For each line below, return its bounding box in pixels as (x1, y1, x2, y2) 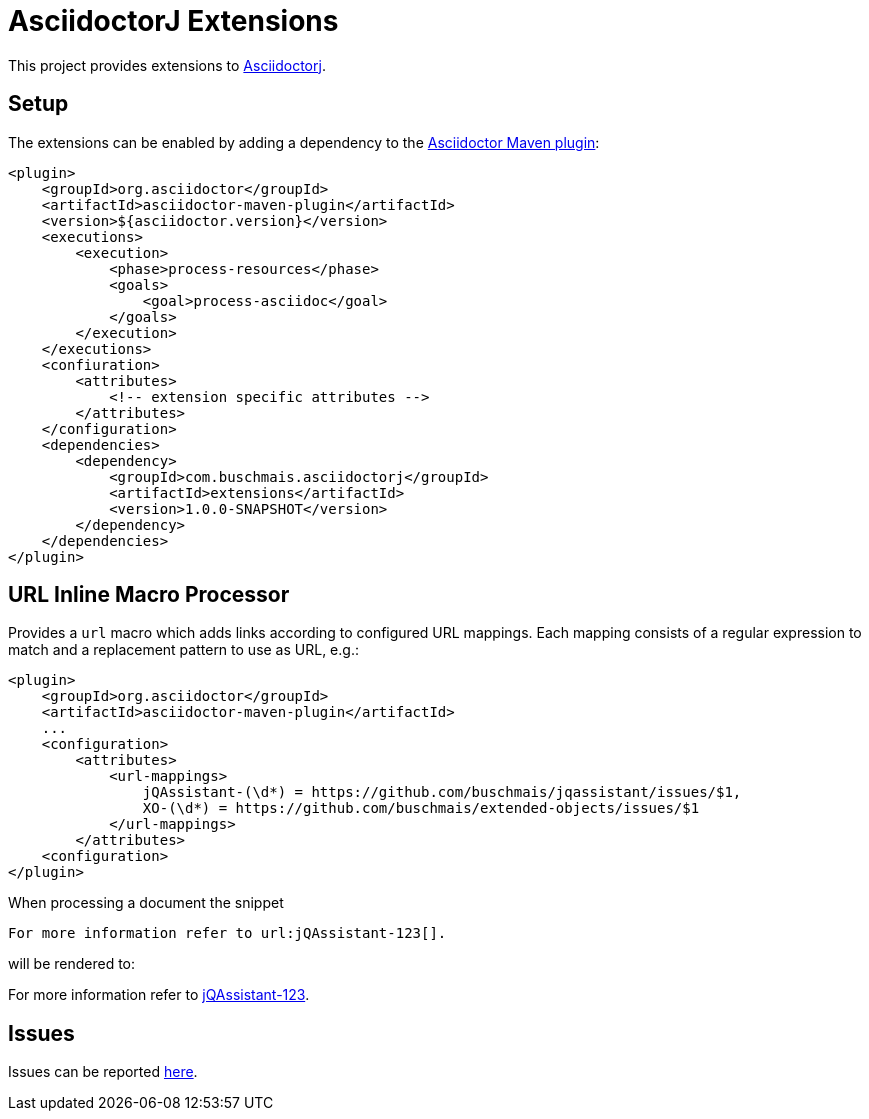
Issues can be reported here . (8, 1063, 198, 1081)
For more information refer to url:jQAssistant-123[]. (8, 925, 447, 942)
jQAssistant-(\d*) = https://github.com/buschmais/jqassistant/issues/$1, (142, 784, 742, 801)
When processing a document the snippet (8, 894, 284, 912)
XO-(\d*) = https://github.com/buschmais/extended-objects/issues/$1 (142, 800, 700, 817)
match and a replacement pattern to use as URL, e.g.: (8, 641, 359, 659)
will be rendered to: (8, 955, 136, 973)
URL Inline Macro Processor (8, 582, 290, 608)
